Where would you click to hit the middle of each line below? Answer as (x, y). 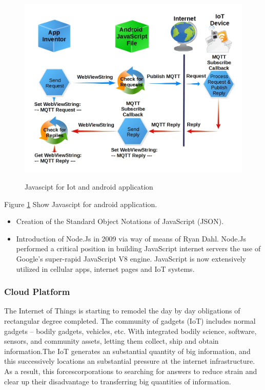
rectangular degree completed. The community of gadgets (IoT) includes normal (130, 321)
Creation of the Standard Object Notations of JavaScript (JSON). (120, 221)
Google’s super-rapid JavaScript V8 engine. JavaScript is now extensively (131, 259)
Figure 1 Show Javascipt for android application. (81, 204)
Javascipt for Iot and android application (89, 187)
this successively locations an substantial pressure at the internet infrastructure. (130, 361)
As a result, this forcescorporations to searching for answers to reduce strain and (131, 371)
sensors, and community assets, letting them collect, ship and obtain (111, 341)
